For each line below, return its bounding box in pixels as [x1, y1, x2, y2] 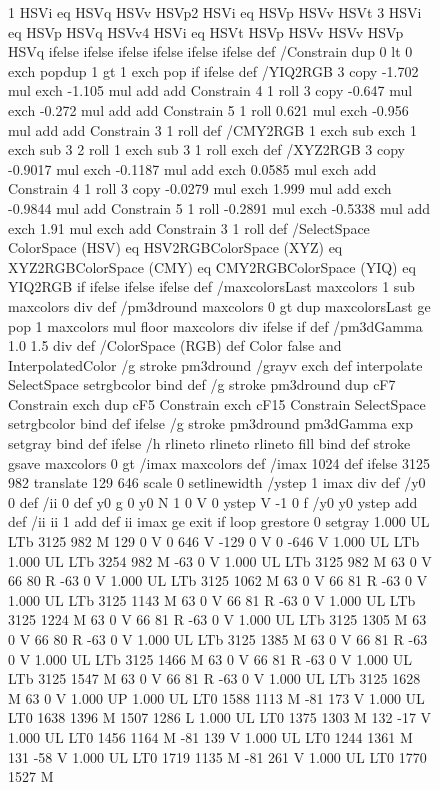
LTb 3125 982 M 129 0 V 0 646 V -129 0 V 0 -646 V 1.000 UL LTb [8, 531, 420, 552]
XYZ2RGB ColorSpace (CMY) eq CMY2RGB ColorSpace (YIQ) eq [8, 256, 416, 277]
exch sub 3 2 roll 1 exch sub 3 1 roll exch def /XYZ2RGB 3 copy [8, 139, 405, 160]
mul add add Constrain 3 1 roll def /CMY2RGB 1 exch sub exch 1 [8, 119, 418, 140]
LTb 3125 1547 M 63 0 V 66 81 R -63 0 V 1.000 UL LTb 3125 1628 [8, 668, 421, 689]
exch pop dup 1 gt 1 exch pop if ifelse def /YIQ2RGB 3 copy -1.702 [8, 60, 419, 81]
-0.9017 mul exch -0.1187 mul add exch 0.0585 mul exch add [8, 158, 377, 179]
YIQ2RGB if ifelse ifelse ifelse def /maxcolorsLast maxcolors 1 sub [8, 276, 415, 297]
